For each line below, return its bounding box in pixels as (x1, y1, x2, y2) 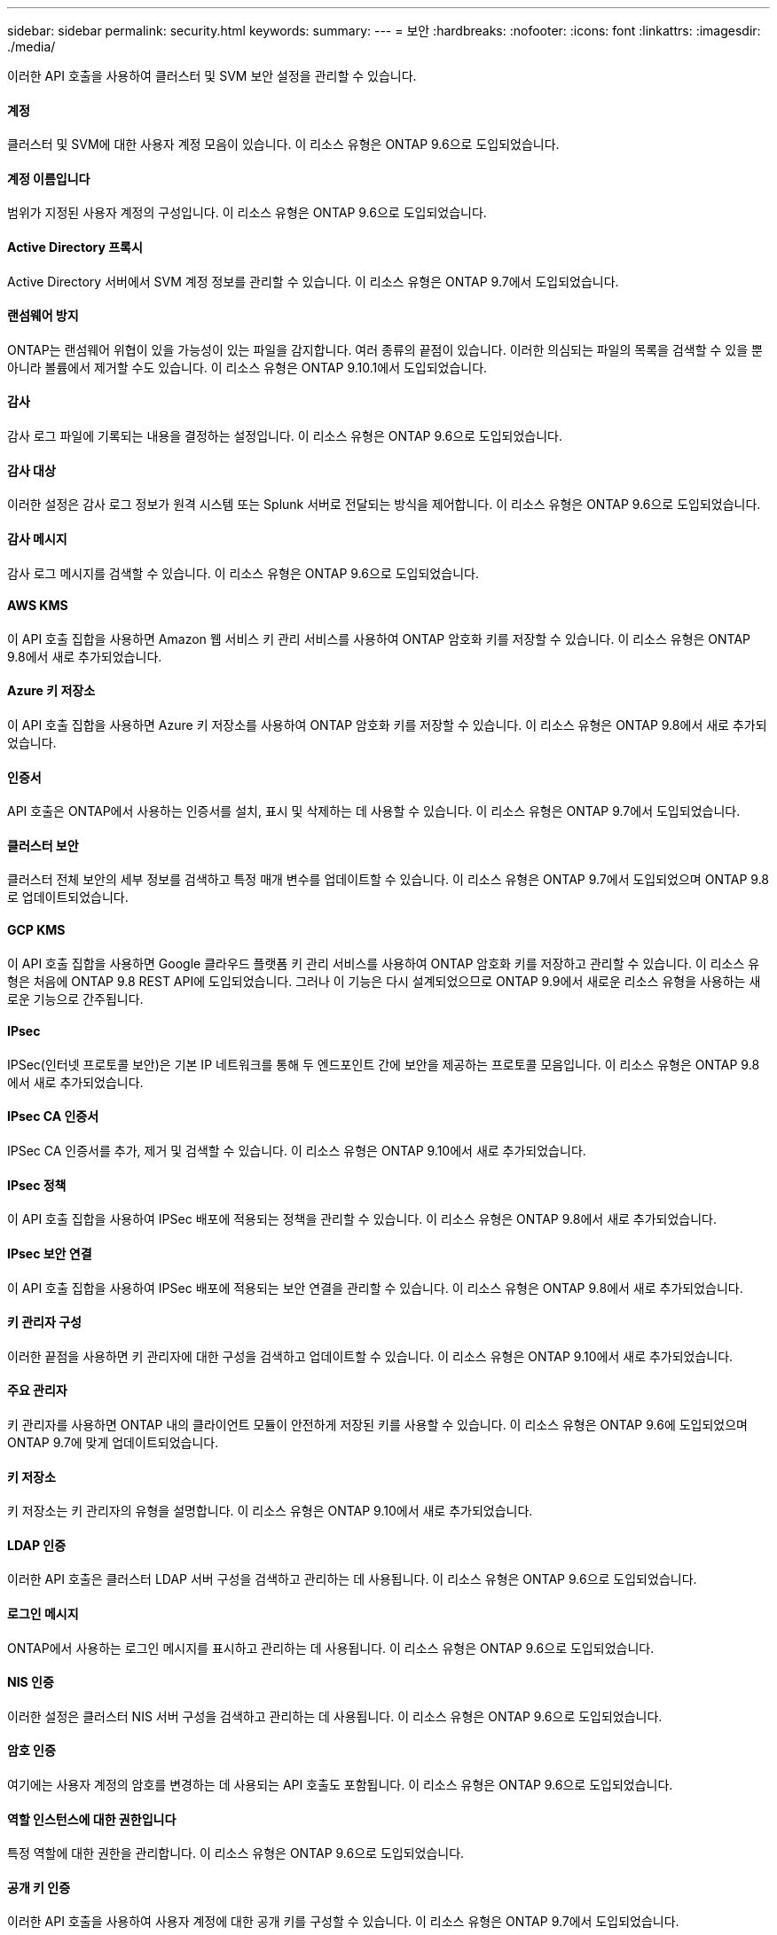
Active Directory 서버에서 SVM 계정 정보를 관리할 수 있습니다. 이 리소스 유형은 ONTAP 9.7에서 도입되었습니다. (7, 273, 619, 289)
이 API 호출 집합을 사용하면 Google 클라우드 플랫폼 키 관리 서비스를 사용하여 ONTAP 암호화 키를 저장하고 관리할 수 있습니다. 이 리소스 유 (7, 955, 760, 971)
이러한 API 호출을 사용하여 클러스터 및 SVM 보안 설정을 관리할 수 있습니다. (7, 68, 417, 83)
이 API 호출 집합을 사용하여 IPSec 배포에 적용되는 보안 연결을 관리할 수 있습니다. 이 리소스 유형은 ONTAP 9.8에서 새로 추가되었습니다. (7, 1280, 743, 1296)
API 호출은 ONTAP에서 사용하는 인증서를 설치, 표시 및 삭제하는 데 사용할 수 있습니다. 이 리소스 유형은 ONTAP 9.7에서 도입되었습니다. (7, 803, 741, 819)
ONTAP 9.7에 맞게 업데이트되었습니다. (7, 1434, 219, 1450)
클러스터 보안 (7, 837, 79, 853)
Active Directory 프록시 (7, 239, 143, 255)
